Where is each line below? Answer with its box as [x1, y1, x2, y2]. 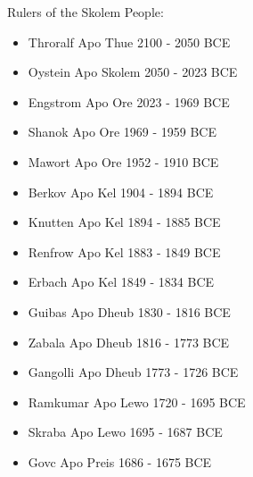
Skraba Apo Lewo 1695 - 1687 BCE [28, 423, 223, 441]
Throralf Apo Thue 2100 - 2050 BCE [28, 32, 231, 51]
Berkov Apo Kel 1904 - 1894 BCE [28, 182, 214, 201]
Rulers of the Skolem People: [7, 3, 164, 21]
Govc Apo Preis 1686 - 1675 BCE [28, 452, 212, 471]
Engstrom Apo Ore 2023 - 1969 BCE [28, 92, 230, 111]
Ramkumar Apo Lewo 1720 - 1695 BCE [28, 392, 246, 411]
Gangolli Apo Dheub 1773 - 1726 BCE [28, 363, 239, 381]
